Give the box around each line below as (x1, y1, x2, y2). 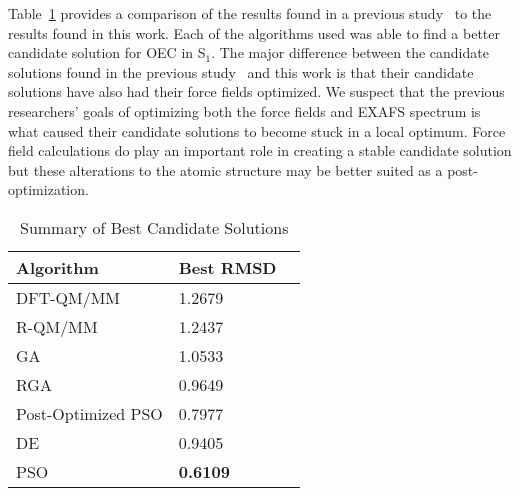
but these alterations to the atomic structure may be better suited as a (8, 159, 443, 180)
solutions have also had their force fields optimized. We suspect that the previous (8, 81, 505, 102)
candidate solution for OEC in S (8, 42, 206, 63)
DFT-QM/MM (16, 285, 121, 309)
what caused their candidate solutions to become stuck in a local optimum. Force (8, 120, 506, 141)
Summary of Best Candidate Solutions (20, 215, 289, 239)
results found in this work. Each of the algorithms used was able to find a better (8, 22, 500, 43)
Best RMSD (178, 255, 277, 279)
